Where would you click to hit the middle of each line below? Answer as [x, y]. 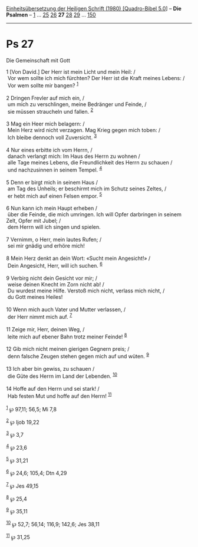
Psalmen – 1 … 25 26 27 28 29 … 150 [51, 15]
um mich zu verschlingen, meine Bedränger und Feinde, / [77, 104]
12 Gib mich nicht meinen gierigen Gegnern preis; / [68, 349]
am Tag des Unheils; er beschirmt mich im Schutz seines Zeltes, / [87, 189]
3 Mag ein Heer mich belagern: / [45, 124]
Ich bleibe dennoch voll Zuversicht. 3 [52, 137]
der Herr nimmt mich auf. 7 [40, 316]
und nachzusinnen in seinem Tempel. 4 [55, 169]
